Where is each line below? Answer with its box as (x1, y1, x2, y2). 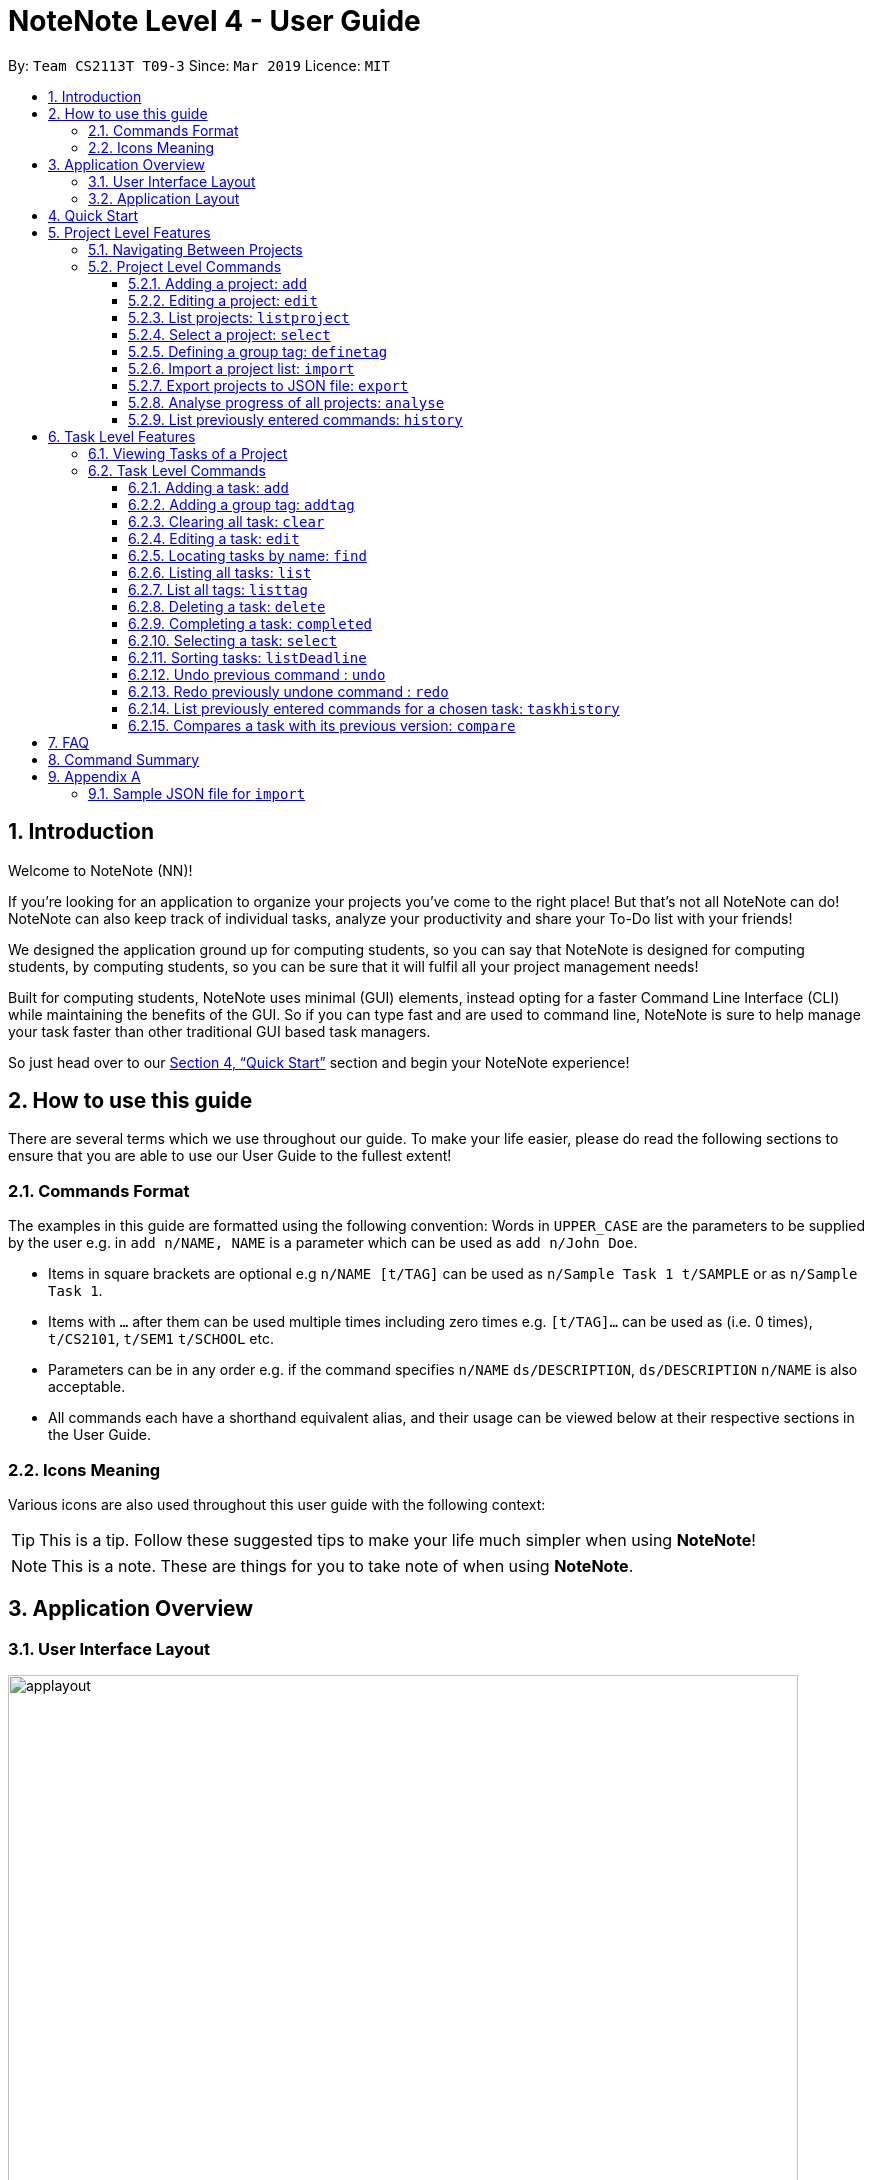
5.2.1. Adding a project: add (128, 274, 308, 292)
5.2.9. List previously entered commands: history (128, 410, 463, 428)
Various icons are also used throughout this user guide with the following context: (8, 1495, 546, 1513)
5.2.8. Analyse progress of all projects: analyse (128, 393, 445, 411)
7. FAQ (48, 733, 90, 751)
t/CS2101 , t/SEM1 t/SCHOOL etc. (48, 1330, 274, 1348)
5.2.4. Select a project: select (128, 325, 331, 343)
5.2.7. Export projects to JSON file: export (128, 376, 409, 394)
